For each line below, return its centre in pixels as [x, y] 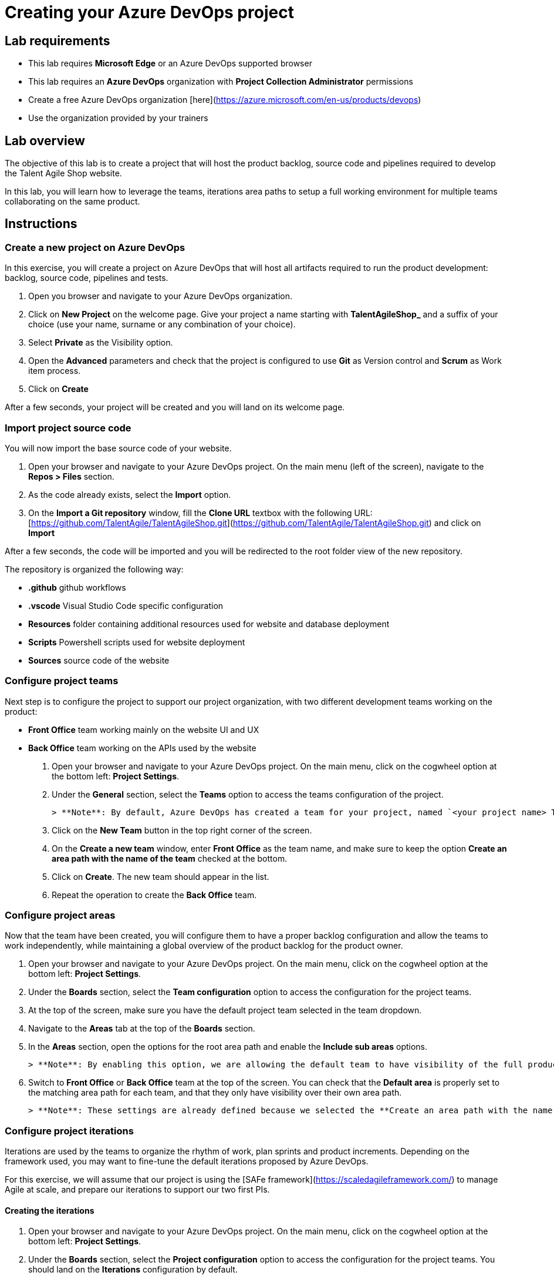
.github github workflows [77, 587]
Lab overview [45, 140]
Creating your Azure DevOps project [149, 12]
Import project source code [68, 428]
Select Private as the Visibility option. [101, 343]
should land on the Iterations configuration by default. [133, 1270]
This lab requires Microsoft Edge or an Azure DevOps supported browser [170, 63]
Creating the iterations [50, 1210]
